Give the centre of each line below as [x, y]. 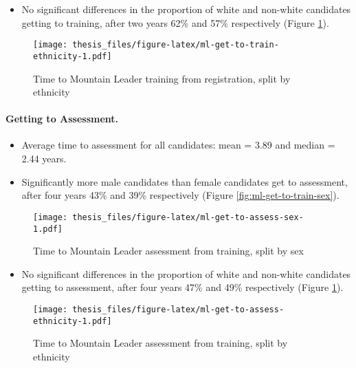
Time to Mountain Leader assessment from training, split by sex [168, 251]
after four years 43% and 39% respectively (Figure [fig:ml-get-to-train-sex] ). [180, 195]
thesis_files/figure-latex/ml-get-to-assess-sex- [188, 217]
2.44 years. [44, 159]
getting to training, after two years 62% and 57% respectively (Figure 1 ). [175, 22]
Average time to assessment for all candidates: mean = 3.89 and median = [178, 145]
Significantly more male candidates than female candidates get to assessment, [185, 181]
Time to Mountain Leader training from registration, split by [162, 78]
